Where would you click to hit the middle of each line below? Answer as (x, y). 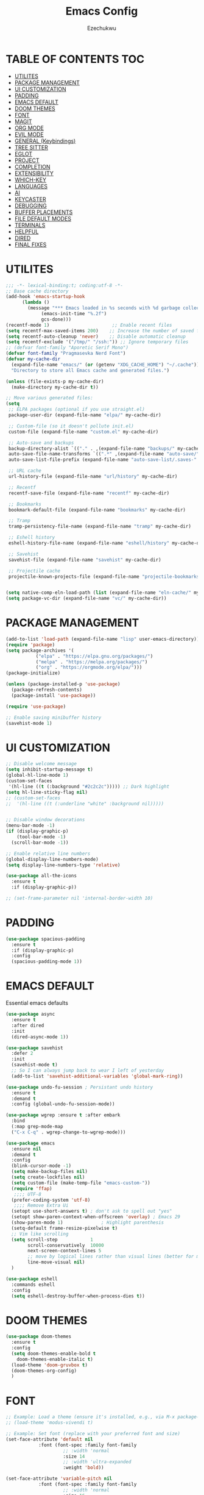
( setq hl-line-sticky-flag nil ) (47, 792)
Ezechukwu (102, 28)
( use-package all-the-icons (41, 876)
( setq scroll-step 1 (52, 1240)
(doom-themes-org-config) (44, 1371)
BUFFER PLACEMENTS (44, 212)
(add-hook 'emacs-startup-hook (45, 297)
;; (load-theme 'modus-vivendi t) (50, 1423)
